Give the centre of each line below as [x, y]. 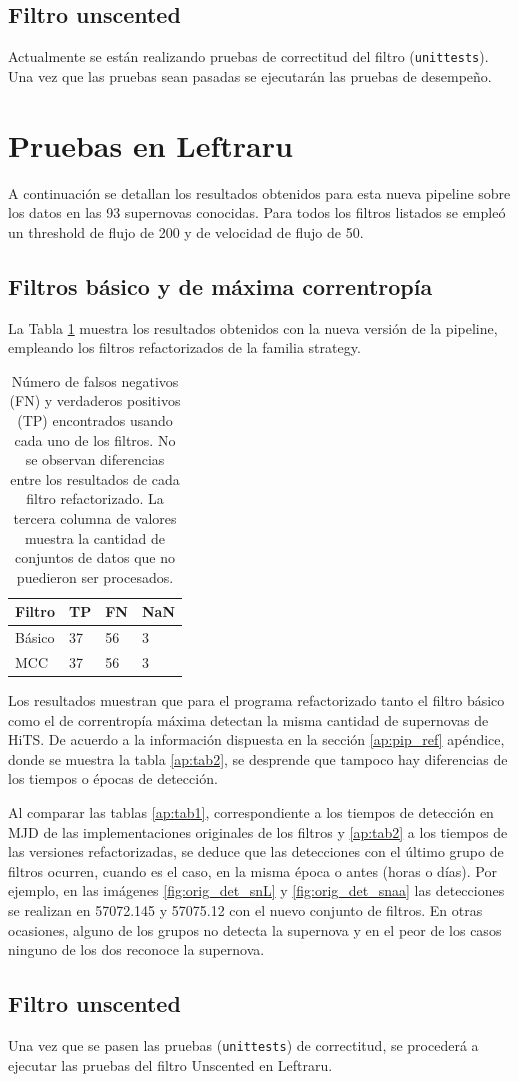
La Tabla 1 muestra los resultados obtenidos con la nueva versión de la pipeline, [253, 327]
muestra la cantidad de [95, 537]
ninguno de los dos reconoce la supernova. [136, 949]
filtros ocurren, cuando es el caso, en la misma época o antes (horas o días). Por [252, 870]
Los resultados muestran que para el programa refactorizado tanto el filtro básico [256, 700]
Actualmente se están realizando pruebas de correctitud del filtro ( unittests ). [248, 56]
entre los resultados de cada [95, 478]
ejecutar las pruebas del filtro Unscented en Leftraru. [170, 1064]
